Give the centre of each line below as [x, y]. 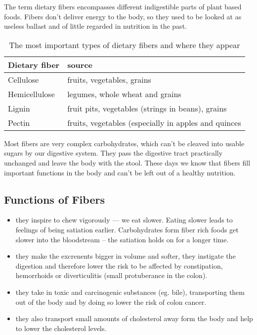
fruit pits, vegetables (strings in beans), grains [147, 108]
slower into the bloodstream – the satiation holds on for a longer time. [122, 239]
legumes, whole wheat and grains [124, 94]
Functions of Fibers [54, 199]
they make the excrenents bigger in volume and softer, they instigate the [126, 256]
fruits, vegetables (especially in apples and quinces [154, 122]
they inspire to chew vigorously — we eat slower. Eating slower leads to [124, 220]
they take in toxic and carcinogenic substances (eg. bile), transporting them [130, 292]
